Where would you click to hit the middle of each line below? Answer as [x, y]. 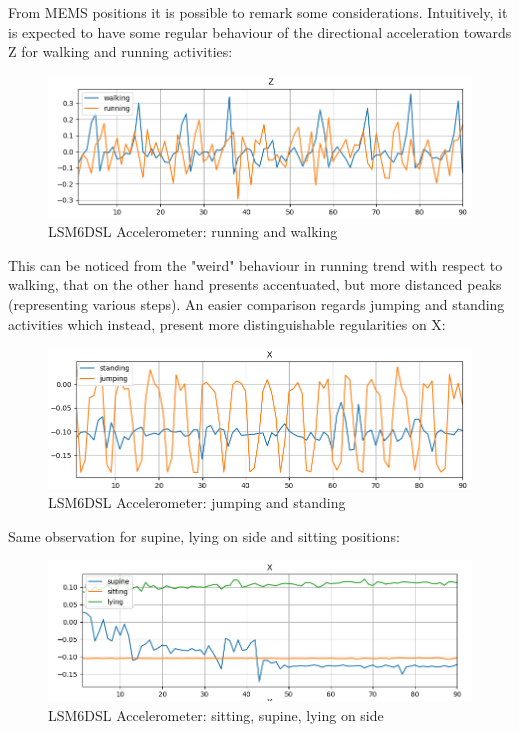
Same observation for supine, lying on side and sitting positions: [204, 535]
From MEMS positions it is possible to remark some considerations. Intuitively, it [258, 12]
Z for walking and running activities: [120, 51]
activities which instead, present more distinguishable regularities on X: [227, 323]
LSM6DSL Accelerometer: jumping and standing [197, 502]
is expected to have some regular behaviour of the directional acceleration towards [260, 31]
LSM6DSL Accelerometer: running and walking [193, 231]
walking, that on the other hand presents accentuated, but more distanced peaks [255, 284]
